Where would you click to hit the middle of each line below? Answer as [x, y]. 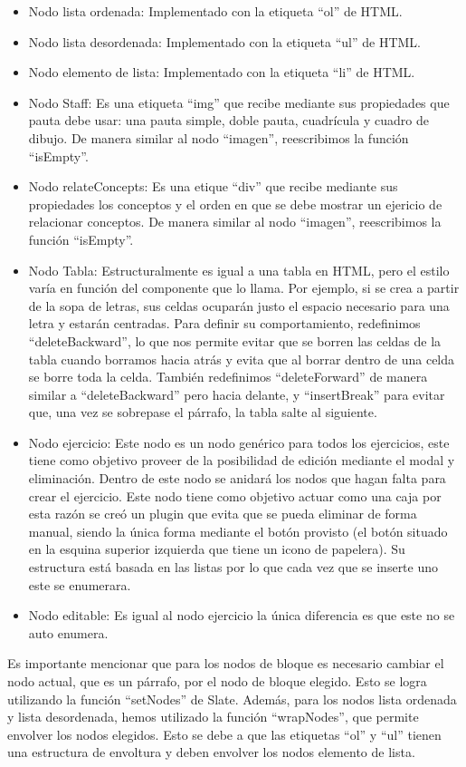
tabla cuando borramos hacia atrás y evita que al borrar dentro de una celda [242, 359]
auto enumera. [68, 632]
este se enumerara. [80, 584]
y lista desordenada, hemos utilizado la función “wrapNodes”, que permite [213, 717]
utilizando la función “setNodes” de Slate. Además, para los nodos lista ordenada [232, 699]
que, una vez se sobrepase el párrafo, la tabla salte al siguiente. [203, 412]
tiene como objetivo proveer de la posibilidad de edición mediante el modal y [242, 460]
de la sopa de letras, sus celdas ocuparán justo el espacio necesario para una [239, 305]
